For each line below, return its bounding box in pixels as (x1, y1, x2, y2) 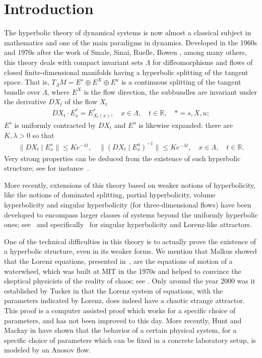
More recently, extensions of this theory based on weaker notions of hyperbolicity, (4, 179, 256, 190)
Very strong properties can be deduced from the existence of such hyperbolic (4, 153, 241, 163)
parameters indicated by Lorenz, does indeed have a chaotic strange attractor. (4, 295, 245, 306)
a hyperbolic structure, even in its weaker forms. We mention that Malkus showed (4, 246, 257, 256)
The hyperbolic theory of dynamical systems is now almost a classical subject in (4, 27, 251, 38)
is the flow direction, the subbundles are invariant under (84, 86, 257, 97)
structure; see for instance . (4, 163, 89, 173)
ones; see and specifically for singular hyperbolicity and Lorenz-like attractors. (4, 219, 252, 230)
